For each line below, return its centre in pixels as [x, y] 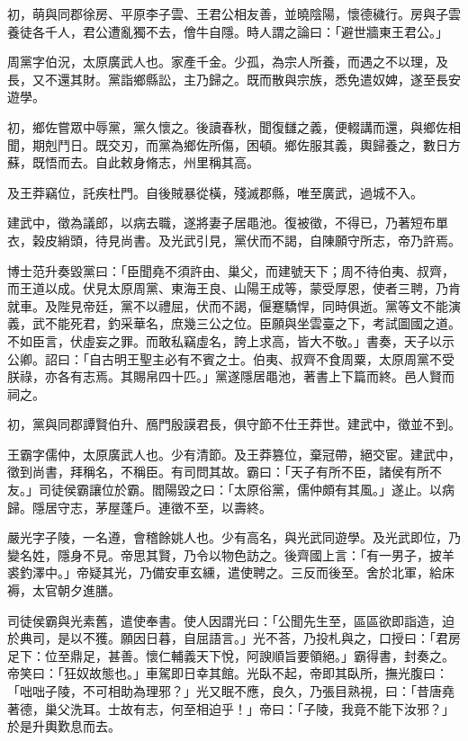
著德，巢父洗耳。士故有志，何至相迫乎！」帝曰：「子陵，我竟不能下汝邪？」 [231, 708]
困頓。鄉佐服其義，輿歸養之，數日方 [353, 144]
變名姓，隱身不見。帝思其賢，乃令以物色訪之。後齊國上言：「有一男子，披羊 [231, 554]
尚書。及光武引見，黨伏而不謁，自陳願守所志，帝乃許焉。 [290, 240]
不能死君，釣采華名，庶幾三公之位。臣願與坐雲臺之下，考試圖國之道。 [252, 323]
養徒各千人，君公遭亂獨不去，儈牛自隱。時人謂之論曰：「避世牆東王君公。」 [228, 31]
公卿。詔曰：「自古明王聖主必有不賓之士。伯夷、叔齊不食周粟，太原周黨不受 [231, 358]
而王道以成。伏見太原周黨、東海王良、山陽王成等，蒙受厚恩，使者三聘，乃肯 [234, 288]
